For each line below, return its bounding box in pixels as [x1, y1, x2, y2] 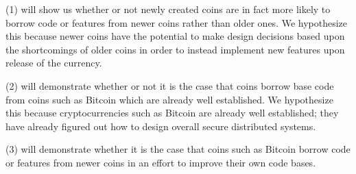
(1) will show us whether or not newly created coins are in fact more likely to [5, 2, 331, 16]
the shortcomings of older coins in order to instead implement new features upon [5, 42, 345, 56]
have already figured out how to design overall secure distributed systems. [5, 119, 316, 133]
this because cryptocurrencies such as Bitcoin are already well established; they [5, 105, 339, 120]
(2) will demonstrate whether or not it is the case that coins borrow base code [5, 78, 334, 92]
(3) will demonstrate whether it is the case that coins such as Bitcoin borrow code [5, 142, 351, 156]
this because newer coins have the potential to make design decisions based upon [5, 29, 345, 43]
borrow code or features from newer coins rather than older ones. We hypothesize [5, 15, 348, 29]
